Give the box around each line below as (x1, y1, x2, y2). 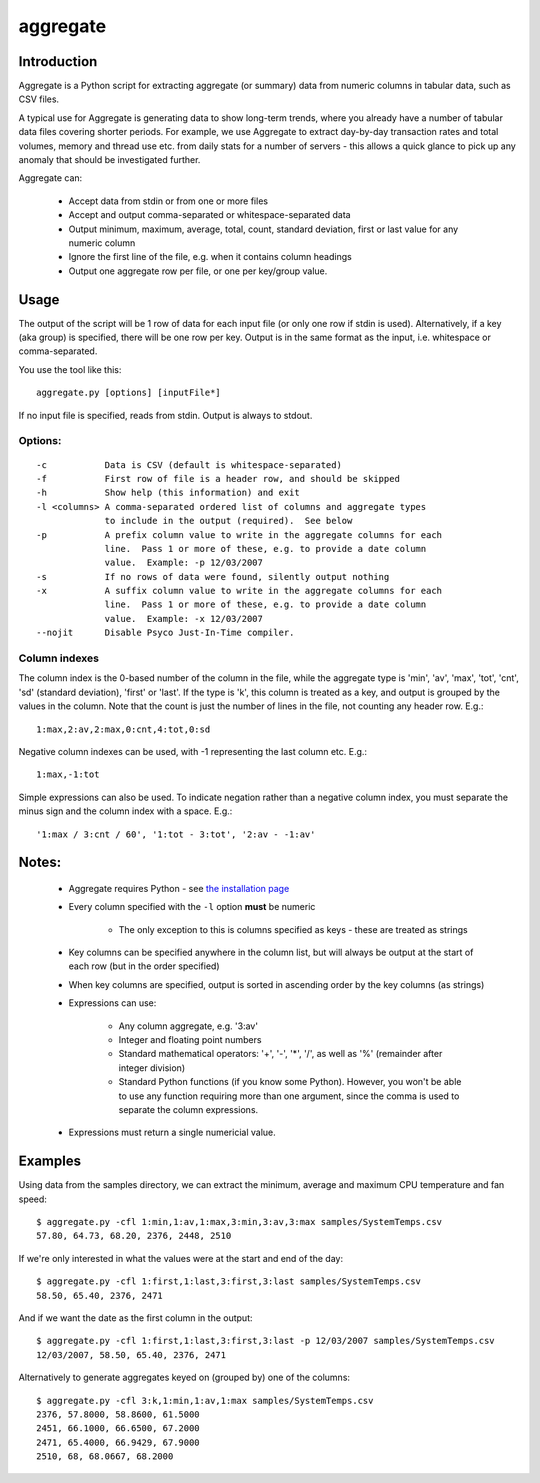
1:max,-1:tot (36, 769, 100, 780)
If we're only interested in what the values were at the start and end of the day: (18, 1252, 344, 1264)
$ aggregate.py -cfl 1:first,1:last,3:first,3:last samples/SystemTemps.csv (36, 1276, 422, 1287)
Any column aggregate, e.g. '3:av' (118, 1020, 259, 1032)
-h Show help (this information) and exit (36, 487, 300, 499)
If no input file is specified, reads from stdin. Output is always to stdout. (18, 409, 313, 421)
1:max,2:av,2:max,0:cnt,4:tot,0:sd (36, 723, 211, 735)
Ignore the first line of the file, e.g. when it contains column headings (68, 251, 352, 263)
